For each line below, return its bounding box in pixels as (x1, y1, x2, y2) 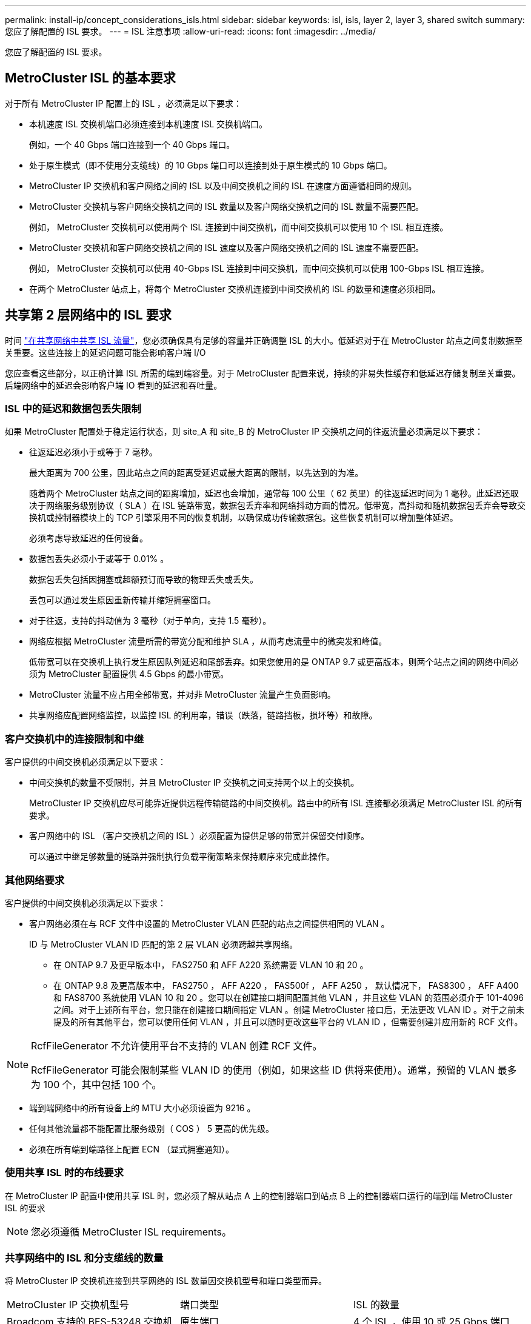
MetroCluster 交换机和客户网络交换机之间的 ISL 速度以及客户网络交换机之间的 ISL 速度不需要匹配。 (29, 242, 424, 253)
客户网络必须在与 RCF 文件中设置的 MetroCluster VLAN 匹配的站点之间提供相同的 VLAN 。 (29, 918, 390, 929)
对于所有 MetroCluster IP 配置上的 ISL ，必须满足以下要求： (5, 98, 242, 109)
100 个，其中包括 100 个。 (43, 1078, 162, 1091)
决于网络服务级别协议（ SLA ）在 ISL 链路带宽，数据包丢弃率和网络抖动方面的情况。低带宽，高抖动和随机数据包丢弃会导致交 (29, 500, 526, 511)
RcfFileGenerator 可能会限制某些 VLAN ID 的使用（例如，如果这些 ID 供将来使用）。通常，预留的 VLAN (31, 1063, 495, 1076)
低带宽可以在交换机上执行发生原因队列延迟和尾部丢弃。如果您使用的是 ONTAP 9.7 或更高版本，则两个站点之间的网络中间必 (29, 657, 519, 667)
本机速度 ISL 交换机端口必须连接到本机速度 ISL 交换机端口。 (29, 118, 268, 129)
